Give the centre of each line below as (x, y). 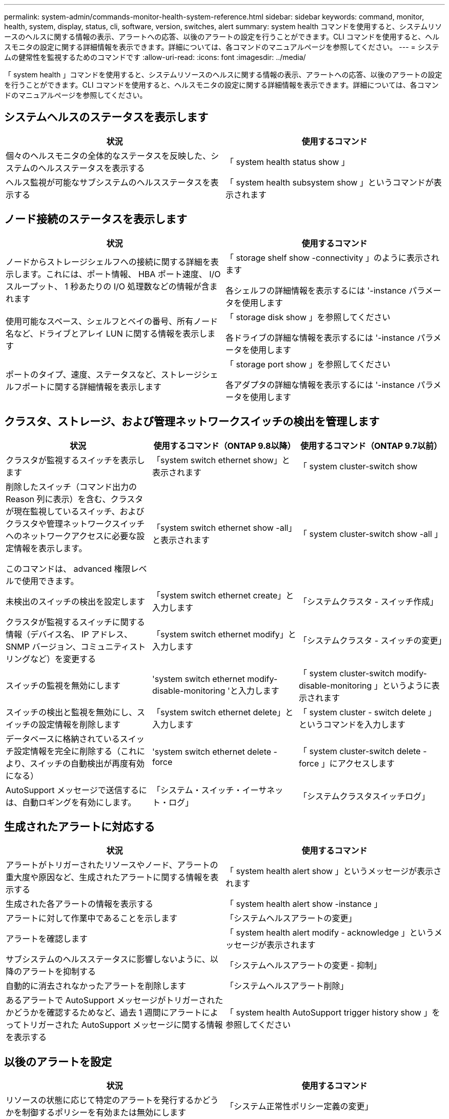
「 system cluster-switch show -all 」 (371, 534)
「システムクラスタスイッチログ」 (364, 796)
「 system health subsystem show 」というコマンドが (330, 182)
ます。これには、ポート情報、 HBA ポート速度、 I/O (121, 274)
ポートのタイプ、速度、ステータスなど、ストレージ (104, 374)
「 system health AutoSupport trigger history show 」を (333, 1013)
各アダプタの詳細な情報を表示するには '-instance (320, 385)
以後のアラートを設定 (58, 1062)
